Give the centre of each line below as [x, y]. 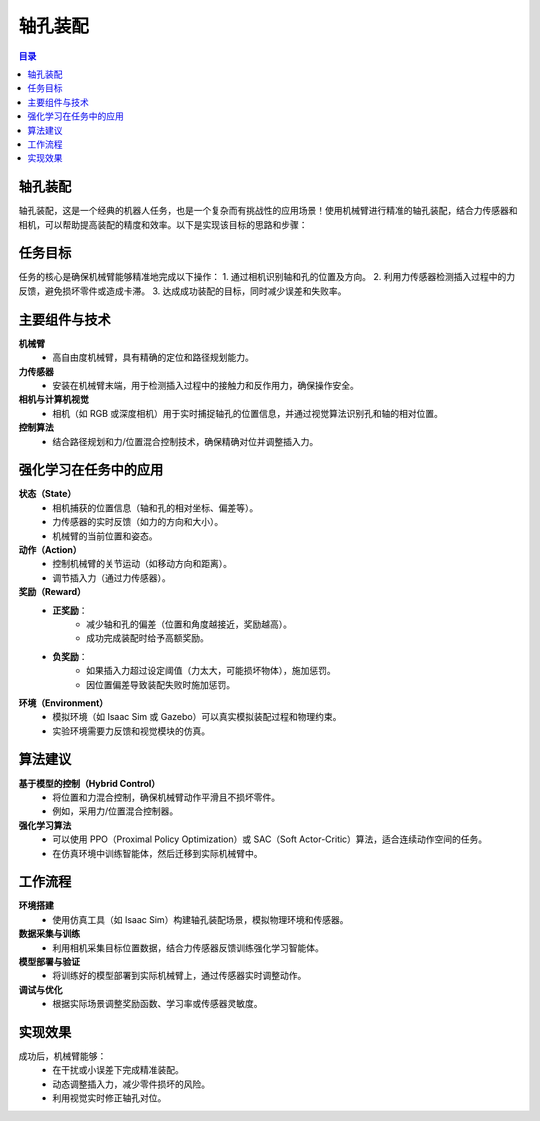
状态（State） [47, 494]
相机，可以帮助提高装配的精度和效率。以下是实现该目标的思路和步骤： [163, 224]
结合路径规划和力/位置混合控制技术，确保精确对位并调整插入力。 [185, 441]
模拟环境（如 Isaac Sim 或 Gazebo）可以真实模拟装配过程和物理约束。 [197, 717]
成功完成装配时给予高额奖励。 [147, 638]
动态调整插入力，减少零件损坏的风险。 [131, 1084]
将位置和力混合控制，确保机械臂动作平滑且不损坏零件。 [166, 797]
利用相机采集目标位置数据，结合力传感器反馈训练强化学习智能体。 [188, 947]
